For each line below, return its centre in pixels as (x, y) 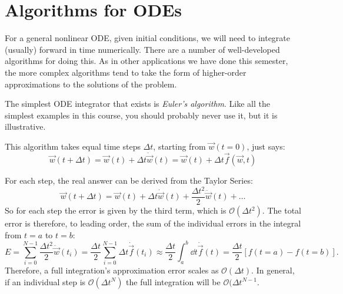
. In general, (273, 270)
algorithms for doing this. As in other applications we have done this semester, (146, 61)
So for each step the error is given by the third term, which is (116, 210)
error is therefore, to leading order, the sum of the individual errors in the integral (153, 223)
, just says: (266, 146)
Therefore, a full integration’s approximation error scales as (112, 270)
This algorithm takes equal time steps (73, 146)
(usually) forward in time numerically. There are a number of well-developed (142, 49)
